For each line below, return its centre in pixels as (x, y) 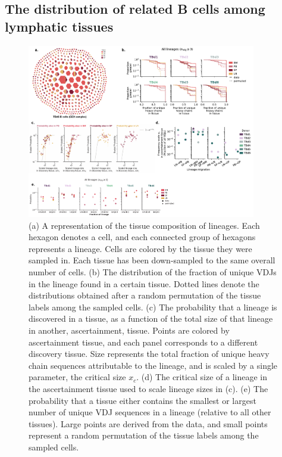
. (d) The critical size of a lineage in (202, 377)
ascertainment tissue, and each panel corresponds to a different (143, 342)
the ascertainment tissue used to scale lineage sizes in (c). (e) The (148, 388)
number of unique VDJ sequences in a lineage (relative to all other (150, 412)
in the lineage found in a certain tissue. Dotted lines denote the (144, 283)
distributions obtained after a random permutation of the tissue (145, 295)
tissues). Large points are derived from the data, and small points (148, 423)
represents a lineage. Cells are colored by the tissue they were (140, 248)
